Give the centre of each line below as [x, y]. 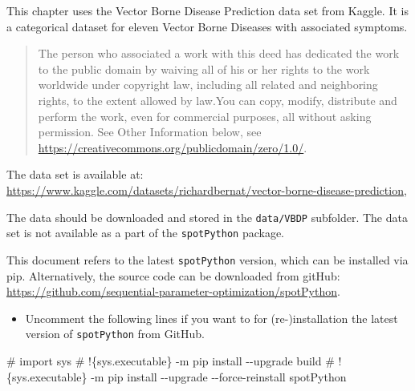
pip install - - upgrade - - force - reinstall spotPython [227, 376]
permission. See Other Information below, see [150, 132]
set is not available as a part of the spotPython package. [146, 233]
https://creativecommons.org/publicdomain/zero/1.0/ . [173, 147]
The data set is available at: [75, 174]
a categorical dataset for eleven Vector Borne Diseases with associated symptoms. [207, 26]
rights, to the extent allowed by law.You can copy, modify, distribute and [218, 100]
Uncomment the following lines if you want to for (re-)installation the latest [212, 318]
